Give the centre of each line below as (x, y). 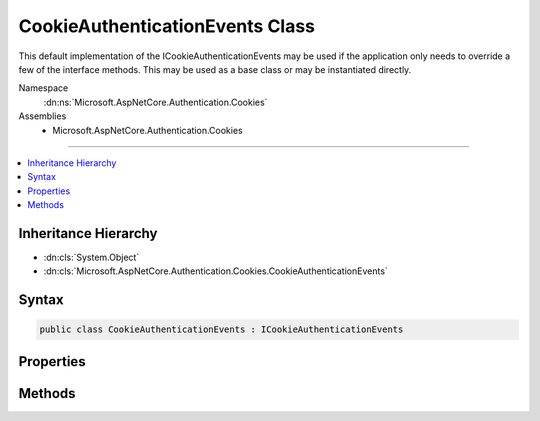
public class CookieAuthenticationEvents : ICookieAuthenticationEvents (221, 329)
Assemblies (42, 116)
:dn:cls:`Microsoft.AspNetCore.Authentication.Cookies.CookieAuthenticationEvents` (216, 271)
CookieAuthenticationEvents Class (166, 26)
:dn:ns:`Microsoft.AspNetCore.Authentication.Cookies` (155, 102)
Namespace (43, 88)
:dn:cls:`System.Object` (91, 257)
